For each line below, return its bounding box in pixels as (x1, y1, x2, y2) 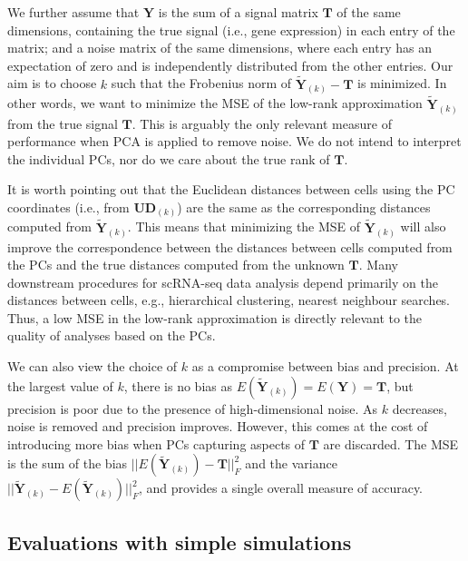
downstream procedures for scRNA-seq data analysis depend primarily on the (7, 272, 438, 291)
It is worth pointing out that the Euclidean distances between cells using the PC (7, 180, 455, 199)
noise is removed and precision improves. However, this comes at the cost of (7, 417, 428, 436)
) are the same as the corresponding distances (177, 197, 431, 216)
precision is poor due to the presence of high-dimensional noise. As (7, 399, 378, 418)
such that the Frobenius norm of (111, 74, 292, 93)
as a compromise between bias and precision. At (191, 357, 459, 376)
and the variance (245, 454, 337, 473)
